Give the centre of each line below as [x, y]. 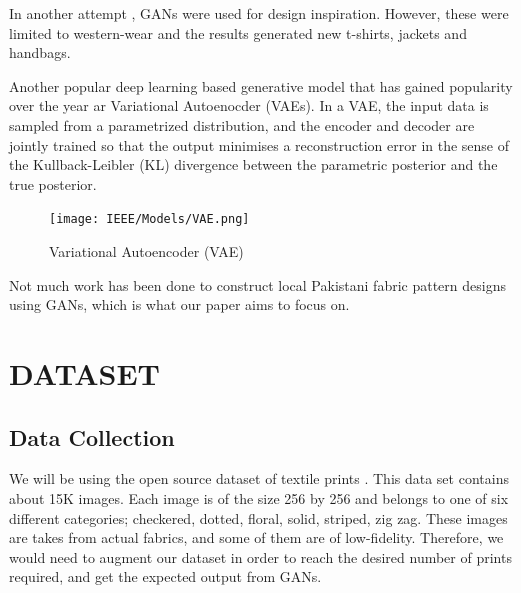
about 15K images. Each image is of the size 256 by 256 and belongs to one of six [259, 497]
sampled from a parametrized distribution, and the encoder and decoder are [242, 124]
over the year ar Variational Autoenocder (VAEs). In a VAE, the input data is [249, 105]
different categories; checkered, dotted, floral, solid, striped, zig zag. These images [258, 517]
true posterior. [53, 183]
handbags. [40, 52]
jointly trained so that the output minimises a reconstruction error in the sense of [259, 144]
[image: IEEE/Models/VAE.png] [149, 219]
